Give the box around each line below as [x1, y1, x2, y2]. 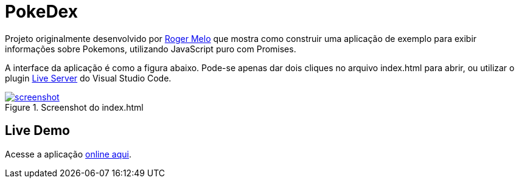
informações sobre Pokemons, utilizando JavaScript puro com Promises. [5, 43, 296, 54]
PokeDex [5, 1, 78, 22]
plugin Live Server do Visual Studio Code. [5, 72, 172, 83]
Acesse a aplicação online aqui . [5, 148, 132, 159]
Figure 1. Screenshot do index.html [5, 102, 144, 112]
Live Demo [5, 123, 70, 139]
